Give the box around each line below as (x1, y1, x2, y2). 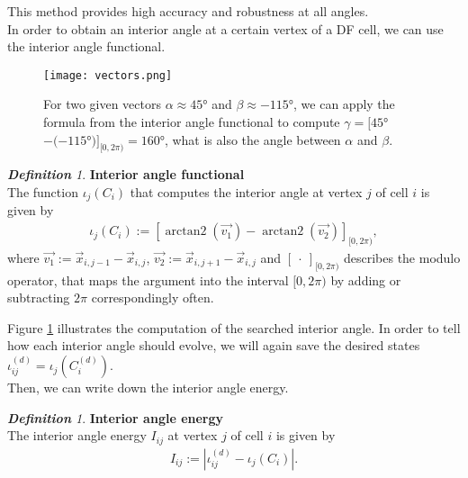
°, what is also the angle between (159, 130, 341, 149)
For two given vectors (43, 95, 161, 113)
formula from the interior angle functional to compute (43, 113, 340, 131)
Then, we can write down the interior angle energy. (7, 378, 289, 397)
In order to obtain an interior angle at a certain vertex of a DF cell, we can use (7, 19, 444, 38)
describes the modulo (343, 248, 461, 266)
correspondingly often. (91, 288, 214, 307)
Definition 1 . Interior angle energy (7, 408, 224, 427)
